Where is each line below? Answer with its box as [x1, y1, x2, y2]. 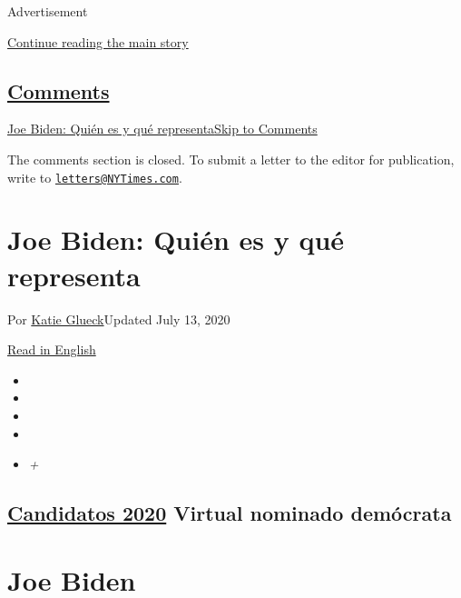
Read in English [7, 340, 96, 359]
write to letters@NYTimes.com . [7, 167, 182, 186]
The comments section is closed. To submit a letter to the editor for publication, [7, 149, 455, 168]
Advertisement [7, 2, 88, 20]
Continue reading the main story [7, 32, 189, 51]
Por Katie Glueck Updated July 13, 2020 [7, 309, 230, 328]
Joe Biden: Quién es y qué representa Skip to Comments [7, 119, 318, 138]
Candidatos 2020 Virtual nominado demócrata [7, 499, 452, 527]
